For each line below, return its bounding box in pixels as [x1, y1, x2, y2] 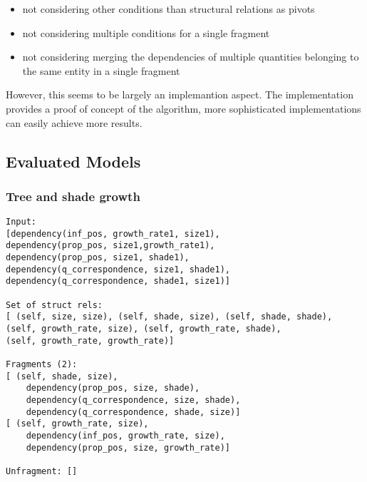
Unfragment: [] [6, 466, 78, 476]
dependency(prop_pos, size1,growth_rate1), [6, 240, 215, 251]
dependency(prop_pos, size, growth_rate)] [26, 442, 230, 453]
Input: [6, 217, 36, 227]
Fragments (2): [6, 359, 78, 370]
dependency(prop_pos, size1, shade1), [6, 252, 190, 263]
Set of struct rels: [6, 299, 103, 310]
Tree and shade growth [6, 187, 140, 205]
